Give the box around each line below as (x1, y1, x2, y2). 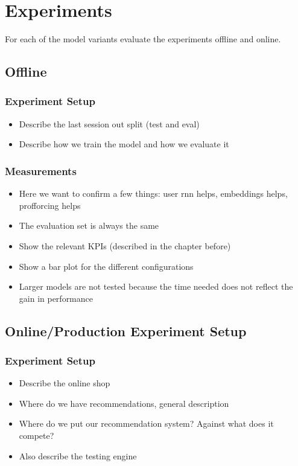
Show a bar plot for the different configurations (19, 260, 194, 272)
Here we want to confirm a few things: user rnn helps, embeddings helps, (19, 187, 288, 200)
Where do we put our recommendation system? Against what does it (19, 417, 274, 430)
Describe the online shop (19, 377, 110, 389)
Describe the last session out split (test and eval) (19, 117, 200, 130)
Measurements (5, 163, 77, 178)
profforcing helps (19, 199, 81, 211)
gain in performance (19, 292, 94, 304)
